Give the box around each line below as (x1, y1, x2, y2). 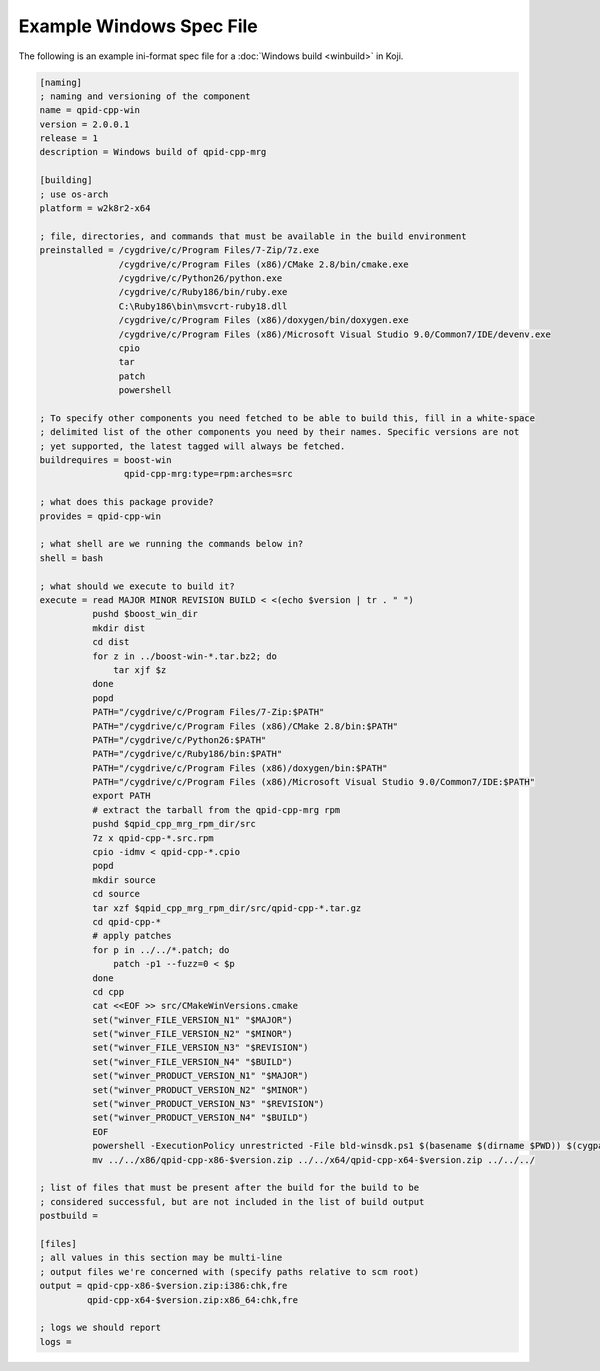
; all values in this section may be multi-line (39, 1252, 283, 1264)
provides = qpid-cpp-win (39, 510, 162, 522)
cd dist (91, 636, 130, 648)
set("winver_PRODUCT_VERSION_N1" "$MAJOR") (91, 1070, 309, 1082)
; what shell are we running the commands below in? (39, 538, 304, 550)
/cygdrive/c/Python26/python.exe (118, 273, 283, 284)
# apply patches (91, 930, 172, 942)
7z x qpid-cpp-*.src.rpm (91, 832, 214, 844)
